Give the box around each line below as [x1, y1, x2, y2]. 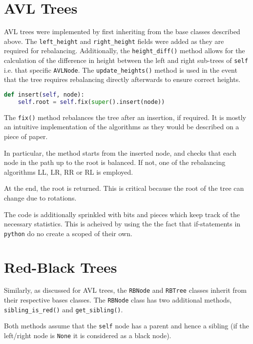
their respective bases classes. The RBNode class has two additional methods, [4, 295, 232, 305]
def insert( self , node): [4, 91, 84, 98]
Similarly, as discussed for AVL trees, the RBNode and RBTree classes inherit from [4, 285, 247, 295]
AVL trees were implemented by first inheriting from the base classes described [4, 26, 240, 37]
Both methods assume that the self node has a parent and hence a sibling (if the [4, 321, 249, 331]
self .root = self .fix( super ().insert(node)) [18, 98, 165, 105]
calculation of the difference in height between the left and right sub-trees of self [4, 55, 248, 65]
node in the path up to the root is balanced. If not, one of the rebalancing [4, 157, 226, 167]
